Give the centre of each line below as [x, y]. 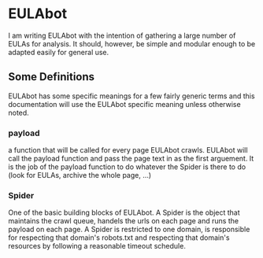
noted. [19, 112]
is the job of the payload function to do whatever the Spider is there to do [127, 167]
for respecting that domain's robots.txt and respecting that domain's [119, 238]
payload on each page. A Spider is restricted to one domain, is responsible [129, 230]
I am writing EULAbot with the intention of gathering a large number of [122, 35]
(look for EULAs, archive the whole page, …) [80, 175]
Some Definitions [52, 77]
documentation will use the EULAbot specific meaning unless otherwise [125, 104]
